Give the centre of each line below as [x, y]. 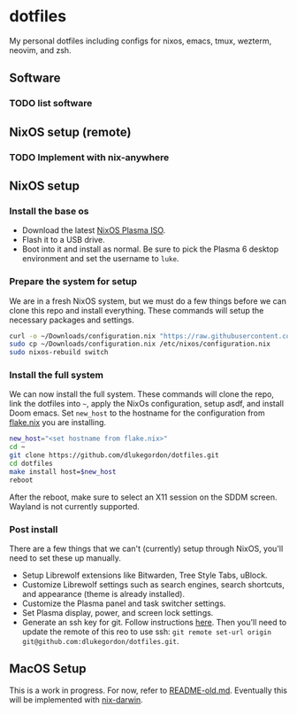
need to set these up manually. [65, 558]
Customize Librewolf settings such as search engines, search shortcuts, [153, 585]
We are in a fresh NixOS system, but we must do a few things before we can [148, 301]
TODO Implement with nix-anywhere [89, 157]
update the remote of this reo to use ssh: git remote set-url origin [147, 632]
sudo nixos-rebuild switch [59, 353]
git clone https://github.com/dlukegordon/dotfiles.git [114, 455]
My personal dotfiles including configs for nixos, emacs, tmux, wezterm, [141, 41]
